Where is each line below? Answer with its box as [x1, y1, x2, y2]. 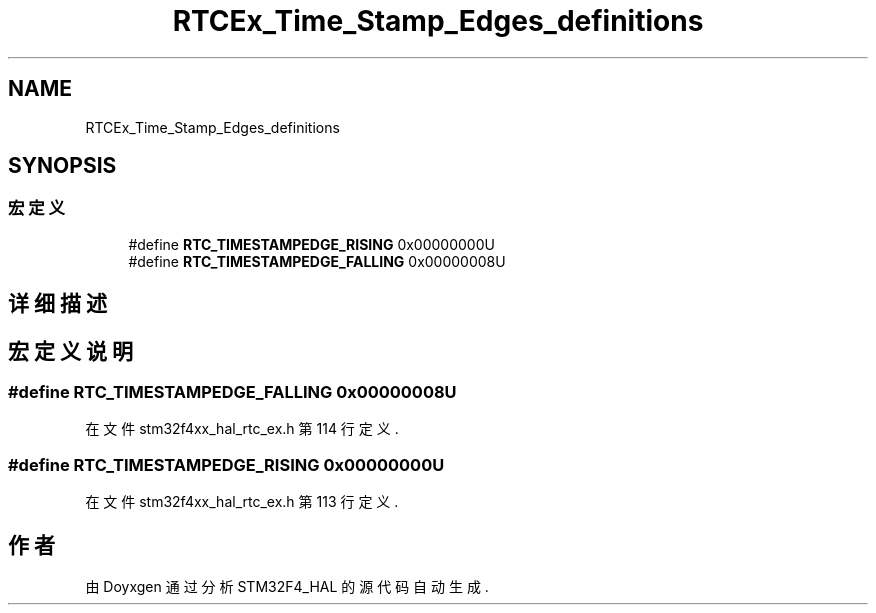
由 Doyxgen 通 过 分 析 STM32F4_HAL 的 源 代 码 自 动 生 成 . [85, 578, 489, 596]
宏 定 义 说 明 [8, 338, 133, 364]
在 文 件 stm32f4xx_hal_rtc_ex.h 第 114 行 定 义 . [85, 420, 399, 438]
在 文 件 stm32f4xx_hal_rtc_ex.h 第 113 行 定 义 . [85, 493, 399, 511]
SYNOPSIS [8, 153, 117, 179]
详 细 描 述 [8, 291, 107, 317]
